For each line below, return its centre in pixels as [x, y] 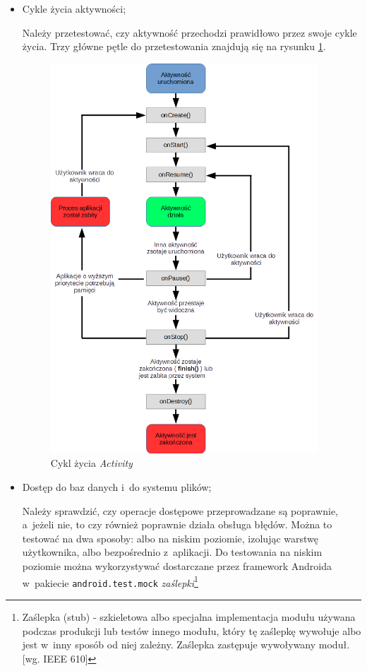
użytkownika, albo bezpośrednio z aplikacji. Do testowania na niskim [172, 552]
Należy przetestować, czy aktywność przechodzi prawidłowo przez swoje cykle [189, 32]
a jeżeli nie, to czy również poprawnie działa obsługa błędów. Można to [177, 524]
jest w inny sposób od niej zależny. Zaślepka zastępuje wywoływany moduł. [186, 645]
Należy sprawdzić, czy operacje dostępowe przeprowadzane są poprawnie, [180, 510]
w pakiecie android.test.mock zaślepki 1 [110, 581]
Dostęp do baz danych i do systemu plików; [117, 487]
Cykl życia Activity [91, 463]
